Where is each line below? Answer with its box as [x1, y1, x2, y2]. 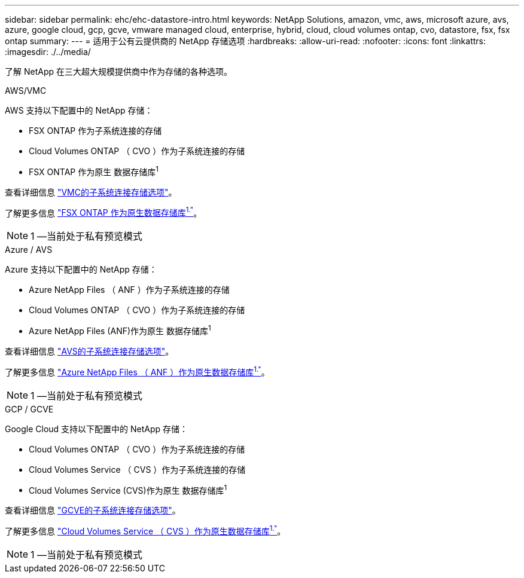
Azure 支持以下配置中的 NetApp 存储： [5, 264, 157, 275]
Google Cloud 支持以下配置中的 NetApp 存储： [5, 423, 188, 434]
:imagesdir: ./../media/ [5, 47, 91, 57]
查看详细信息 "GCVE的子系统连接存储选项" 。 [5, 505, 181, 516]
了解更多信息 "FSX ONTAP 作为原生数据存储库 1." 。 [5, 206, 202, 218]
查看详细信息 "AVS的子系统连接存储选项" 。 [5, 345, 174, 356]
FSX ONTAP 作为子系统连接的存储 [29, 126, 162, 136]
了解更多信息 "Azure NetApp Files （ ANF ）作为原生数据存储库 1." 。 [5, 365, 270, 377]
